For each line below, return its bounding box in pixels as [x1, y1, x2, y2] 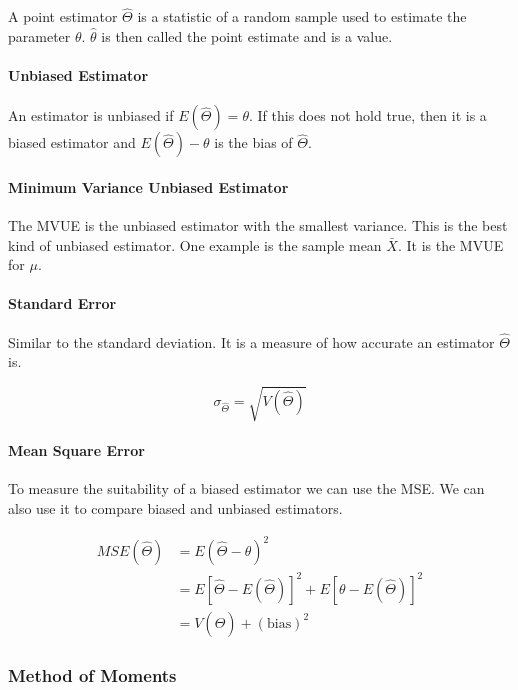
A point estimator [8, 6, 118, 27]
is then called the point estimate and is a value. [101, 25, 393, 46]
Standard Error [8, 293, 117, 314]
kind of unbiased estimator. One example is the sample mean [8, 234, 382, 255]
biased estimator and [8, 132, 136, 153]
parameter [8, 25, 71, 46]
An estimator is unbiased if [8, 105, 174, 126]
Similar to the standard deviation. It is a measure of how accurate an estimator [8, 331, 495, 352]
